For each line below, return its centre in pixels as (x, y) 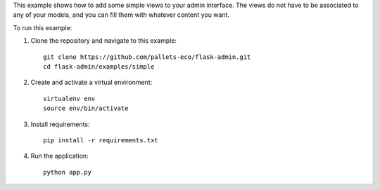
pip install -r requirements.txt (101, 140)
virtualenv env (69, 99)
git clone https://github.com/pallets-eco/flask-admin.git (147, 57)
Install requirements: (60, 124)
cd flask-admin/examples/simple (99, 66)
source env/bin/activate (86, 108)
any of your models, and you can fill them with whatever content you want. (121, 15)
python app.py (67, 172)
